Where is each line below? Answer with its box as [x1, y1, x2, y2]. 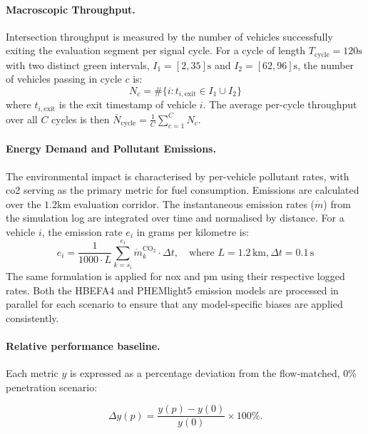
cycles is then [51, 111, 110, 126]
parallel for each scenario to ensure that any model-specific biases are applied [6, 296, 343, 311]
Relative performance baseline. [6, 338, 160, 353]
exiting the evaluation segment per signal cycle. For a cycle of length [6, 43, 306, 58]
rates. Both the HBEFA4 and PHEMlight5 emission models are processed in [6, 282, 339, 297]
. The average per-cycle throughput [203, 97, 357, 112]
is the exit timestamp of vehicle [58, 97, 197, 112]
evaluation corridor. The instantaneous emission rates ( [73, 196, 315, 211]
